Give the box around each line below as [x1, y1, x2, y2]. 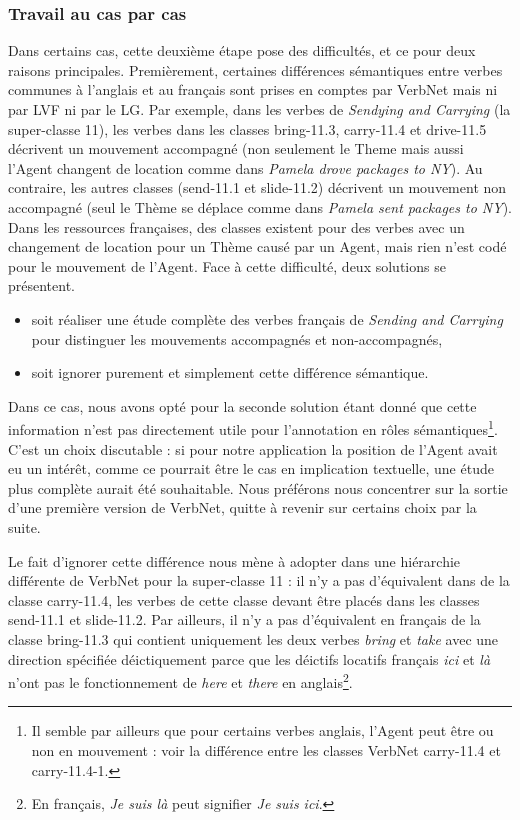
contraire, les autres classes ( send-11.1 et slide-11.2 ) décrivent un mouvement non [8, 177, 507, 198]
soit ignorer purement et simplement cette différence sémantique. [31, 362, 429, 383]
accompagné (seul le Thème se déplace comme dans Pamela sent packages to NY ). [8, 196, 513, 217]
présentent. [8, 275, 76, 296]
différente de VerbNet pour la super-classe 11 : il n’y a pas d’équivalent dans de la [8, 570, 510, 591]
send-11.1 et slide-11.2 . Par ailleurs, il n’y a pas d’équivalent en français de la [8, 609, 481, 630]
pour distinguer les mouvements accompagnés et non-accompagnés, [31, 328, 443, 349]
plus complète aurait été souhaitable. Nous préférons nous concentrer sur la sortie [8, 477, 508, 498]
